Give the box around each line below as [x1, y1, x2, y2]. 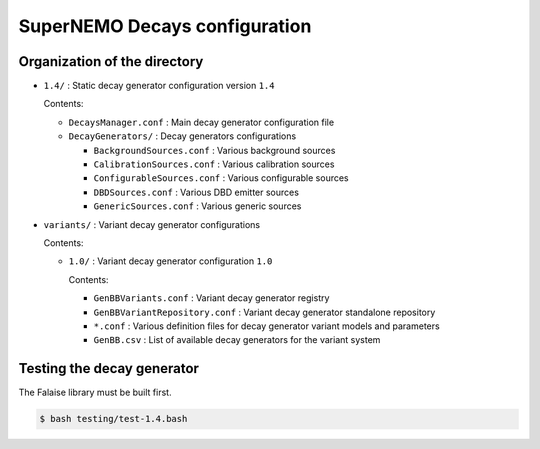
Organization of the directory [18, 53, 204, 70]
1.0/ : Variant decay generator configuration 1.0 [68, 255, 273, 267]
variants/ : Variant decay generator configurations [43, 218, 260, 230]
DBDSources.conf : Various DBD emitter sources [93, 186, 300, 198]
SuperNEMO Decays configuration [18, 15, 312, 37]
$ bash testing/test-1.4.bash [39, 413, 188, 425]
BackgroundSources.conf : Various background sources [93, 144, 336, 156]
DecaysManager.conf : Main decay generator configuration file [68, 116, 335, 128]
